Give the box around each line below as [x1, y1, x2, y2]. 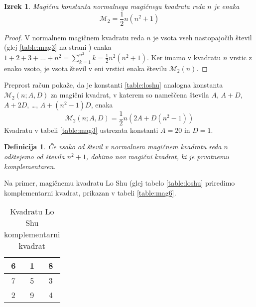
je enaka [214, 1, 240, 11]
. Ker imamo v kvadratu [147, 52, 221, 62]
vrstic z [230, 52, 252, 62]
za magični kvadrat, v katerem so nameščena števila [50, 90, 209, 100]
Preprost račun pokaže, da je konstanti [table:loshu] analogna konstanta [4, 80, 223, 90]
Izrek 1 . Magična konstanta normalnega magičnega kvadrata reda [4, 1, 205, 11]
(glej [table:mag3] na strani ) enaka [4, 42, 112, 52]
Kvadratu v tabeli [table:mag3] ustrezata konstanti [4, 124, 158, 135]
